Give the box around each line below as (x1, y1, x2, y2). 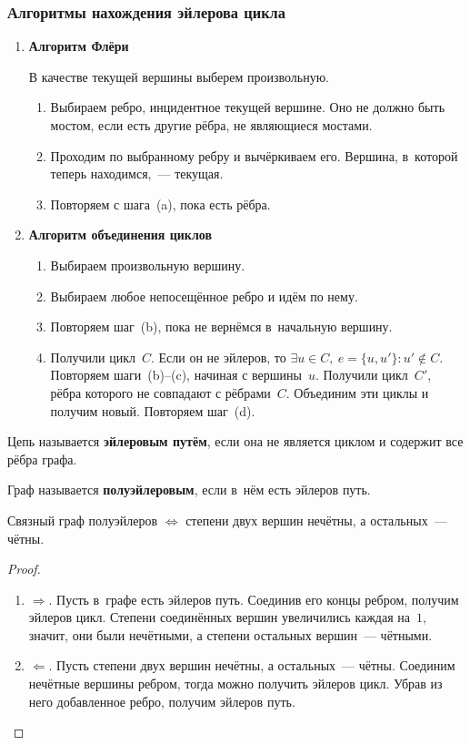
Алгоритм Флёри (28, 36, 129, 56)
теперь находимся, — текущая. (50, 164, 224, 183)
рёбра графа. (7, 449, 77, 468)
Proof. (7, 559, 41, 578)
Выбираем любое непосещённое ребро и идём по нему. (50, 286, 358, 305)
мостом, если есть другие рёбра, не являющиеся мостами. (50, 116, 373, 134)
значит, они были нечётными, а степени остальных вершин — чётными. (28, 625, 433, 644)
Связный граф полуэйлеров (7, 510, 158, 529)
